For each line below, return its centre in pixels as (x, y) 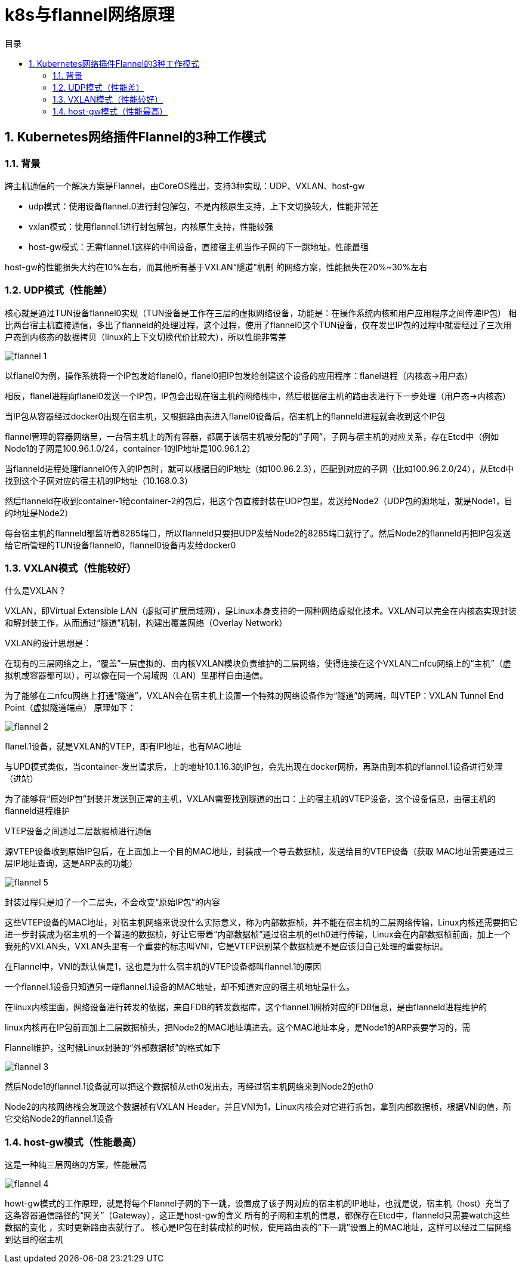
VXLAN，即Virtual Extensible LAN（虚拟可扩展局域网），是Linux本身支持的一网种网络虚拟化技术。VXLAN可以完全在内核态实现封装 (261, 611)
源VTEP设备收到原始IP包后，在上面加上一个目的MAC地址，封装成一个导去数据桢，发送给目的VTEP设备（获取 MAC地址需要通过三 (259, 851)
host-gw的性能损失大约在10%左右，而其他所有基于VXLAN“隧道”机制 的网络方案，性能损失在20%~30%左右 (216, 267)
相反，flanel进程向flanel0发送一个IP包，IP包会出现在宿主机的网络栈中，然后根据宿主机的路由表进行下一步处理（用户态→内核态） (258, 396)
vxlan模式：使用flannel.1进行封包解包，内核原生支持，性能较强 (151, 226)
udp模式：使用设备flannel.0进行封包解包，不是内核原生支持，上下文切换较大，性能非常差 (204, 206)
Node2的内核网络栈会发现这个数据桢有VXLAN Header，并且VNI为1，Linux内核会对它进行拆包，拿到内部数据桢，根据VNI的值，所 (258, 1107)
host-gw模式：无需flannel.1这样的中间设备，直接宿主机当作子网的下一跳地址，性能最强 (199, 246)
